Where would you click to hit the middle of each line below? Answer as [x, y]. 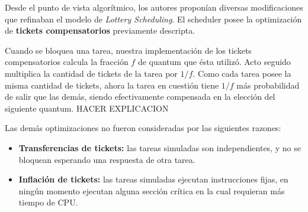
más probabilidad [268, 85]
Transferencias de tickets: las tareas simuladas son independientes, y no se [160, 147]
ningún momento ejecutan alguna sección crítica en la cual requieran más [152, 190]
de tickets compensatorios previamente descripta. [100, 30]
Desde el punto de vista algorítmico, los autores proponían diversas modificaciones [154, 7]
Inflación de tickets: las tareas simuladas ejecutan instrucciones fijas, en [153, 179]
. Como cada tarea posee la [242, 73]
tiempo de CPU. [48, 202]
